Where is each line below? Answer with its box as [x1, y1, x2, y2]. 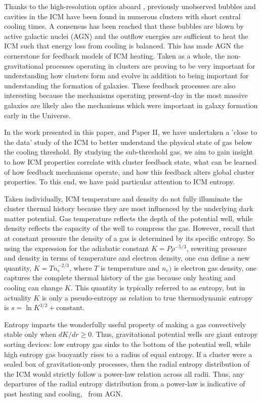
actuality [4, 292, 31, 303]
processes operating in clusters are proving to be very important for [46, 60, 255, 71]
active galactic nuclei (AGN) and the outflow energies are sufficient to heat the [4, 30, 248, 41]
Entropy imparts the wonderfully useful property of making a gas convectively [4, 319, 246, 329]
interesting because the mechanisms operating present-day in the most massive [4, 90, 248, 100]
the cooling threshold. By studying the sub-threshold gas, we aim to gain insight [4, 146, 253, 157]
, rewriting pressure [186, 242, 247, 253]
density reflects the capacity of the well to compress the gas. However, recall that [4, 223, 255, 233]
